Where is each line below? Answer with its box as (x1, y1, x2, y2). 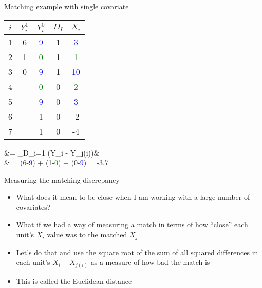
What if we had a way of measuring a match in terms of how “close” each (16, 219, 248, 229)
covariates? (16, 201, 51, 212)
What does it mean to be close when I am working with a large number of (16, 191, 250, 202)
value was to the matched (47, 229, 127, 240)
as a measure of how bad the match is (90, 257, 210, 267)
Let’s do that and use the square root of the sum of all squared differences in (16, 246, 258, 257)
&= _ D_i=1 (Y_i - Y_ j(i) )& (4, 147, 100, 158)
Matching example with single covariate (4, 1, 129, 11)
